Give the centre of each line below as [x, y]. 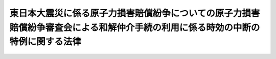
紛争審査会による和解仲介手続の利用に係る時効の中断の [144, 27]
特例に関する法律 [45, 42]
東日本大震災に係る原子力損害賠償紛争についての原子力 [126, 13]
